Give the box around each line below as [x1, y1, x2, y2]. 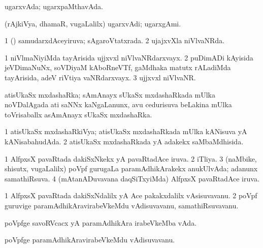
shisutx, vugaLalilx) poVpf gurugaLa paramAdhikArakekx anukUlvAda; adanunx [5, 163, 258, 174]
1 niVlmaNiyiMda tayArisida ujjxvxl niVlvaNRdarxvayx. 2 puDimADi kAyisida [5, 52, 253, 63]
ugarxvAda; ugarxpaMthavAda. [5, 1, 103, 11]
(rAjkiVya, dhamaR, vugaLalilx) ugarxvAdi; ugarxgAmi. [5, 18, 181, 28]
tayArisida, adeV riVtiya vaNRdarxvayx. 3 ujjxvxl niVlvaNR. [5, 72, 196, 82]
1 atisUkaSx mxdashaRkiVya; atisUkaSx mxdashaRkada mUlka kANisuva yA [5, 126, 247, 137]
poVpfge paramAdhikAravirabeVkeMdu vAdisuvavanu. [5, 234, 175, 245]
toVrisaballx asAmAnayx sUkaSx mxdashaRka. [5, 109, 152, 119]
